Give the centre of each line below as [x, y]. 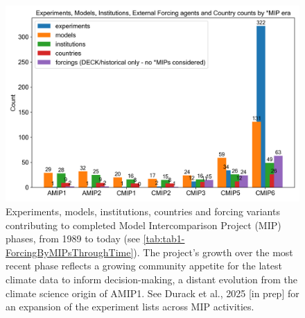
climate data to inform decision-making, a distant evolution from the [152, 279]
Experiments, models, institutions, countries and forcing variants [143, 211]
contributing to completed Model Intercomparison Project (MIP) [143, 225]
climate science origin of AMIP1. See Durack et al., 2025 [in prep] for [152, 293]
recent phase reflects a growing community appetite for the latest [144, 266]
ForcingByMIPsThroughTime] [70, 252]
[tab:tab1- [164, 238]
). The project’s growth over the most [213, 252]
